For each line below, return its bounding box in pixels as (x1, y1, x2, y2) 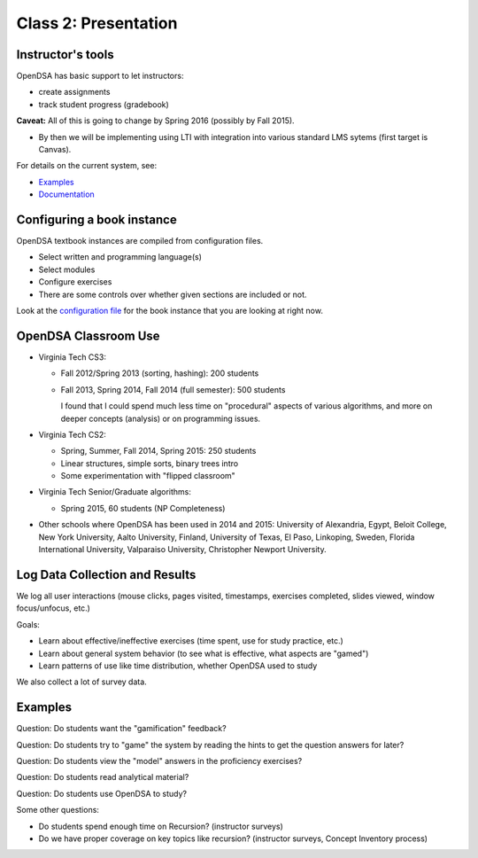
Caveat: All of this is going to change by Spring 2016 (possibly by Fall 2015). (16, 115, 296, 126)
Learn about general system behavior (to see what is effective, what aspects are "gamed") (38, 648, 369, 659)
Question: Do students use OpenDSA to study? (16, 788, 188, 799)
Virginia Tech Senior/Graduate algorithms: (38, 487, 192, 497)
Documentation (38, 189, 95, 199)
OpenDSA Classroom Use (16, 328, 160, 343)
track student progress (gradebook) (38, 98, 170, 110)
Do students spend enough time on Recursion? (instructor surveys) (38, 821, 283, 831)
